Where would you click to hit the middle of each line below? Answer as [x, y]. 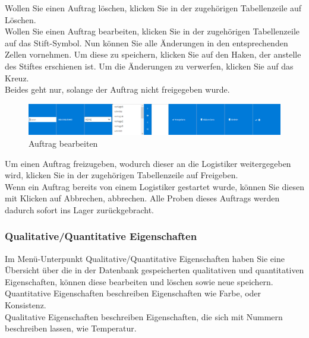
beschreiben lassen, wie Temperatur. [71, 328]
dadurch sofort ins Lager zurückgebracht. [80, 209]
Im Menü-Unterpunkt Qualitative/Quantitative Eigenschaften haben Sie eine [145, 258]
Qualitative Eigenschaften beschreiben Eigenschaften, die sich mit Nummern [144, 316]
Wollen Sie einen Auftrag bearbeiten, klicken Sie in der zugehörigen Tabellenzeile [152, 31]
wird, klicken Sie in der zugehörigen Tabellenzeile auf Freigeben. [122, 175]
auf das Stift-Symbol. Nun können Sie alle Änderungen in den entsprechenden [146, 42]
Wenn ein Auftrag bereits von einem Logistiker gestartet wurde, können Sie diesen [154, 186]
